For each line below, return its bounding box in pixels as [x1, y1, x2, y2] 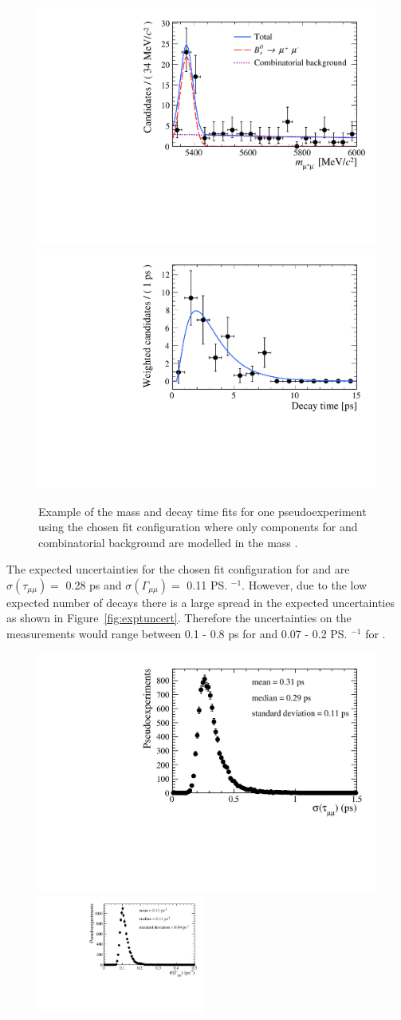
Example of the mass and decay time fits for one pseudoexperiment [38, 502, 367, 519]
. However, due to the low [242, 576, 368, 593]
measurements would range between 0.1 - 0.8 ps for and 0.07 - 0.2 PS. [6, 625, 348, 642]
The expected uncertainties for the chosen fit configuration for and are [6, 561, 350, 577]
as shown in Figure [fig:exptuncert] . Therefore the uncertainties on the [6, 609, 352, 626]
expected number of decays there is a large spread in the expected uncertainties [6, 593, 395, 610]
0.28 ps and [65, 576, 122, 593]
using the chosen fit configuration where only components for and [38, 518, 358, 535]
